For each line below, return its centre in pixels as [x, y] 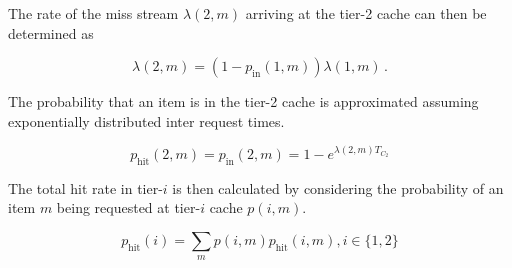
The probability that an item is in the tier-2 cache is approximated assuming [243, 101]
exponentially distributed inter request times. [146, 120]
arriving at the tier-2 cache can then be [366, 13]
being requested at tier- [128, 207]
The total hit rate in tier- [85, 187]
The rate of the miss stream [93, 13]
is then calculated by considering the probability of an [338, 187]
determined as [51, 32]
